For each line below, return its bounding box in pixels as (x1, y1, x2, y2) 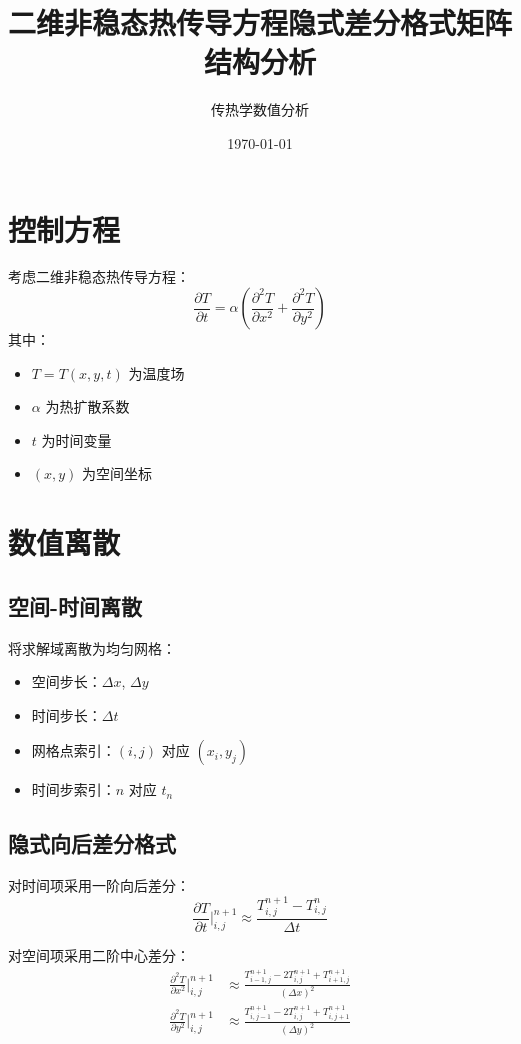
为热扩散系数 (45, 396, 130, 417)
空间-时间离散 (8, 590, 143, 621)
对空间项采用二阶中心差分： (8, 945, 190, 966)
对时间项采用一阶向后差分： (8, 875, 190, 896)
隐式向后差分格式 (8, 828, 176, 859)
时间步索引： (31, 779, 116, 800)
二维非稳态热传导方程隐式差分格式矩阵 (8, 2, 513, 43)
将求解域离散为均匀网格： (8, 637, 176, 658)
